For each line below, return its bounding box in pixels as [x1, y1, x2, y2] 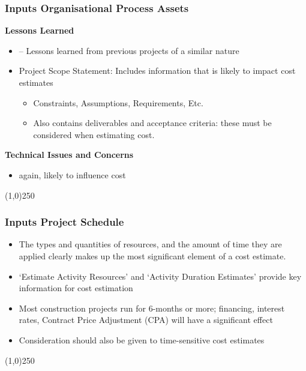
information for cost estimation [19, 282, 133, 294]
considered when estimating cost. [33, 128, 155, 140]
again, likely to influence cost [19, 168, 126, 181]
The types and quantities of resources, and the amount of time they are [19, 238, 282, 250]
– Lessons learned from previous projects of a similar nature [19, 44, 239, 56]
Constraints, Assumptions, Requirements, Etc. [33, 96, 203, 109]
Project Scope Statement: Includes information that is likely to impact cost [19, 64, 296, 77]
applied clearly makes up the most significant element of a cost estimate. [19, 249, 286, 262]
